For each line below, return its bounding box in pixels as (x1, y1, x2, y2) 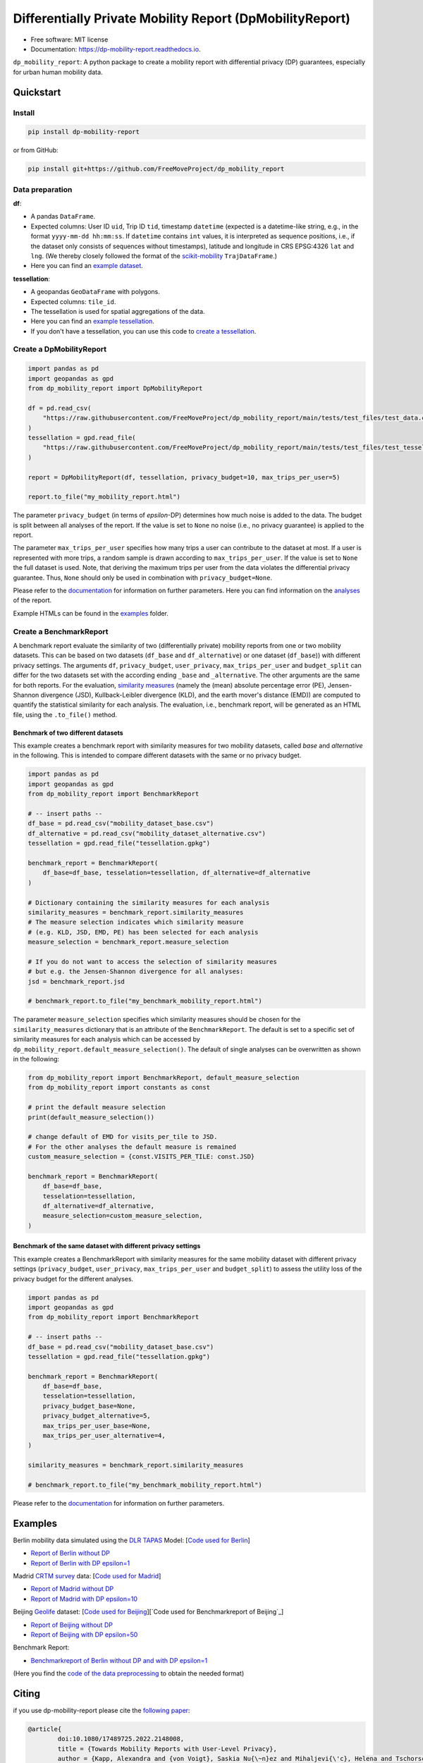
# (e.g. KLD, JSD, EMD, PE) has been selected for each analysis (27, 928, 259, 936)
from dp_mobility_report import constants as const (27, 1083, 211, 1092)
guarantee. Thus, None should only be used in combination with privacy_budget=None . (13, 573, 273, 582)
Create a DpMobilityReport (13, 344, 107, 354)
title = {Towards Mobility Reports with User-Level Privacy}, (57, 1745, 278, 1752)
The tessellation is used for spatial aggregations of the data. (30, 307, 205, 315)
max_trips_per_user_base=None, (42, 1422, 151, 1429)
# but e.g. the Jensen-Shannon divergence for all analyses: (27, 968, 244, 976)
